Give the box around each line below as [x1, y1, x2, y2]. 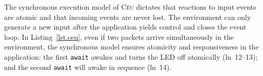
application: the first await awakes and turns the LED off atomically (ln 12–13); [4, 51, 258, 62]
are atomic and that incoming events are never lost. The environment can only [4, 11, 251, 22]
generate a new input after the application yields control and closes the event [4, 21, 247, 32]
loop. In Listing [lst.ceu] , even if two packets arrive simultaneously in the [4, 31, 234, 42]
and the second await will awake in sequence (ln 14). [4, 61, 172, 72]
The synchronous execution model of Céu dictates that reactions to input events [4, 2, 256, 12]
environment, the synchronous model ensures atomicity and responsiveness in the [4, 41, 259, 52]
